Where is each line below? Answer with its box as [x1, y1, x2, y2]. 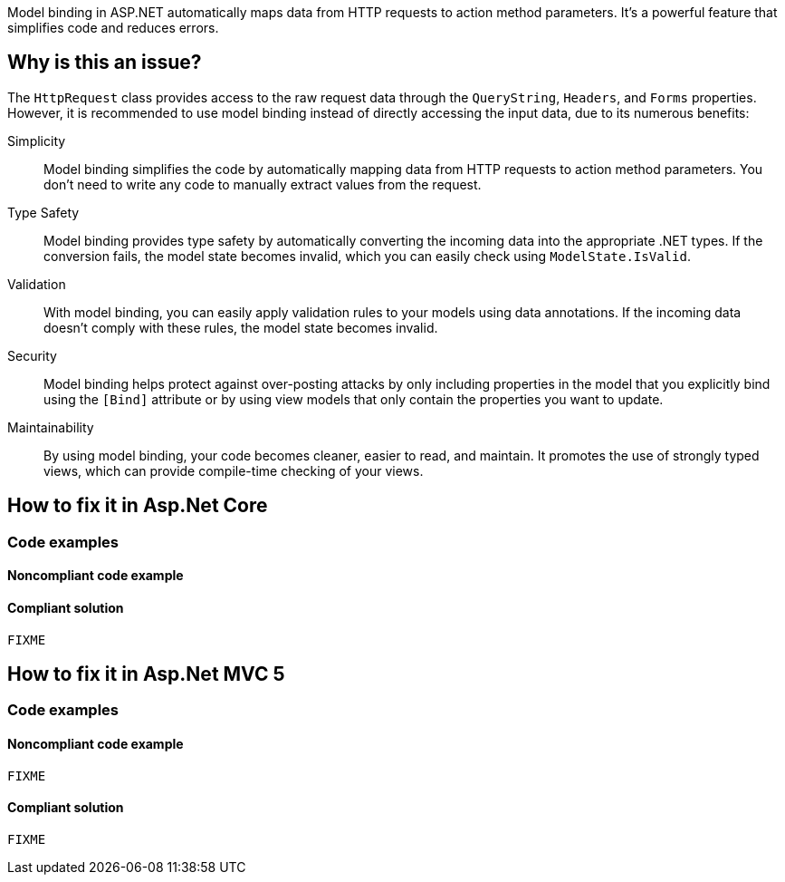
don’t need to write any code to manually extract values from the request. [43, 176, 482, 192]
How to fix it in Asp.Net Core [7, 494, 268, 518]
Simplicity [7, 132, 66, 149]
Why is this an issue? [7, 51, 202, 74]
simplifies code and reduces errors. [7, 20, 219, 35]
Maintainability [7, 419, 94, 435]
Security [7, 347, 57, 363]
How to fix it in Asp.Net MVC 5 [7, 662, 285, 685]
